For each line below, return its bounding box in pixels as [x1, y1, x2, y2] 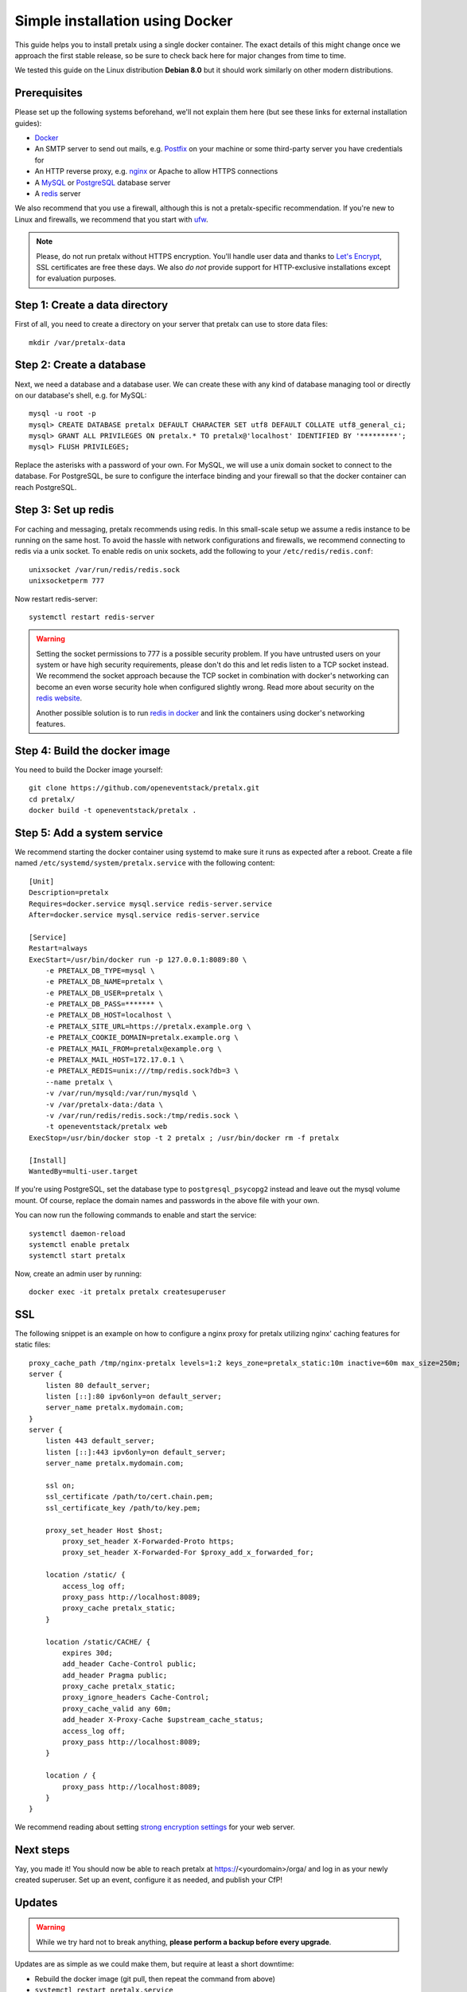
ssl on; [45, 1481, 76, 1490]
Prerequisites [14, 86, 83, 100]
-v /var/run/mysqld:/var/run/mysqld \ [45, 1088, 197, 1098]
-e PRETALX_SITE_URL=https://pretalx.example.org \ [45, 1021, 251, 1031]
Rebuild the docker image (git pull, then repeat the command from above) [34, 1974, 276, 1983]
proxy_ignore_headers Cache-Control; [62, 1693, 210, 1702]
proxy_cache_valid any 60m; [62, 1704, 172, 1713]
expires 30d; [62, 1648, 113, 1657]
